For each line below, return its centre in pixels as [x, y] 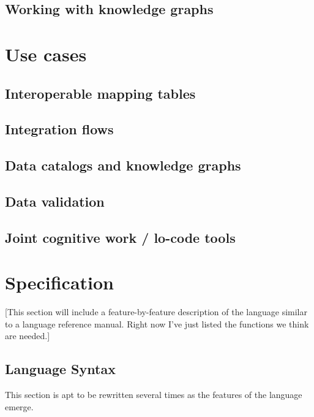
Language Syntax [60, 369]
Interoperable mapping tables [100, 93]
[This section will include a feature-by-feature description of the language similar [156, 312]
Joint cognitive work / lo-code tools [120, 237]
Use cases [46, 54]
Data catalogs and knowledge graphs [123, 165]
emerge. [19, 406]
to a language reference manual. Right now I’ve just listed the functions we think [157, 323]
